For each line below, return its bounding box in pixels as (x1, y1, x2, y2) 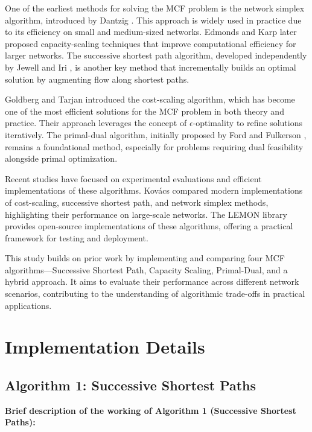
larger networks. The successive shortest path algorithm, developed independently (5, 49, 307, 62)
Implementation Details (5, 334, 205, 359)
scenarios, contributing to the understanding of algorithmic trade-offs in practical (5, 287, 305, 300)
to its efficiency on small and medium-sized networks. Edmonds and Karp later (5, 25, 297, 38)
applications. (5, 299, 52, 311)
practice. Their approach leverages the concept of (5, 116, 187, 129)
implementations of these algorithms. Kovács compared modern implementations (5, 184, 303, 197)
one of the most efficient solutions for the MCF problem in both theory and (5, 104, 284, 117)
